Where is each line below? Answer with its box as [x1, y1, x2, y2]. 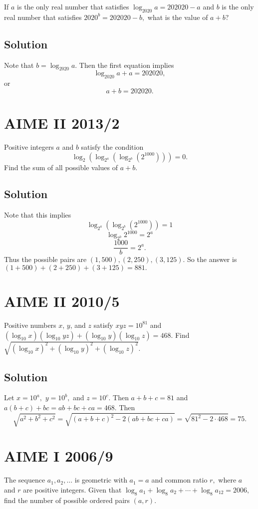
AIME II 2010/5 [4, 291, 120, 311]
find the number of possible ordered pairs [4, 495, 130, 505]
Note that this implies [4, 210, 71, 220]
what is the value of [147, 11, 208, 22]
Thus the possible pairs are [4, 254, 87, 264]
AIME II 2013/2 [4, 112, 120, 133]
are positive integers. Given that [23, 484, 122, 495]
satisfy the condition [81, 141, 144, 152]
